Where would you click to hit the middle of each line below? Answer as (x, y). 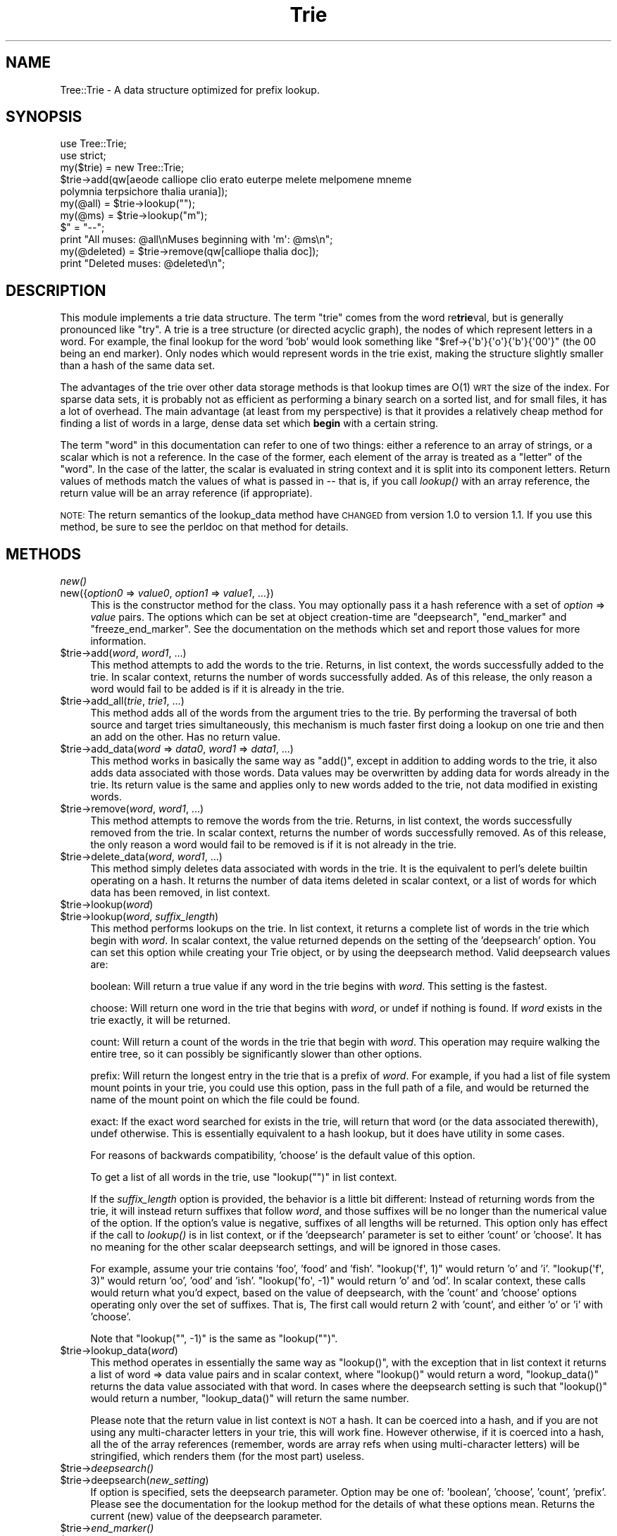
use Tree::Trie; (93, 144)
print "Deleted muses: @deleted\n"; (143, 264)
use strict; (83, 156)
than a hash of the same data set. (137, 366)
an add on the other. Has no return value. (186, 737)
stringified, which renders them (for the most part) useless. (227, 1456)
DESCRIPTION (56, 290)
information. (118, 641)
